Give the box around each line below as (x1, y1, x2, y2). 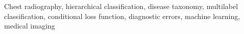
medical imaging (4, 20, 55, 31)
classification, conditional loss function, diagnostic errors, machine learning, (4, 10, 240, 21)
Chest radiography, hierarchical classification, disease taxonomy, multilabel (4, 1, 238, 11)
